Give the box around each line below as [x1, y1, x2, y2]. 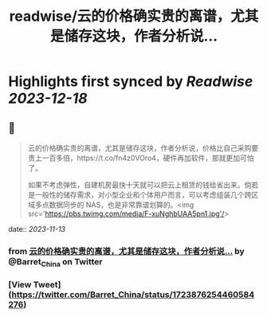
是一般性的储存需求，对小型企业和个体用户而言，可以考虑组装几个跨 [27, 190, 252, 199]
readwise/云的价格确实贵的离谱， [9, 7, 231, 25]
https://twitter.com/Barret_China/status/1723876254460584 [11, 289, 255, 300]
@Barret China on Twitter [8, 256, 103, 269]
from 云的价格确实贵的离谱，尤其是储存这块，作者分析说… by [8, 245, 245, 256]
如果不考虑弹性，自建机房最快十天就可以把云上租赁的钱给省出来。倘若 [27, 180, 259, 190]
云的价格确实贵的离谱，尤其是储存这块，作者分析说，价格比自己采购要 [27, 143, 259, 152]
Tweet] [33, 280, 61, 291]
